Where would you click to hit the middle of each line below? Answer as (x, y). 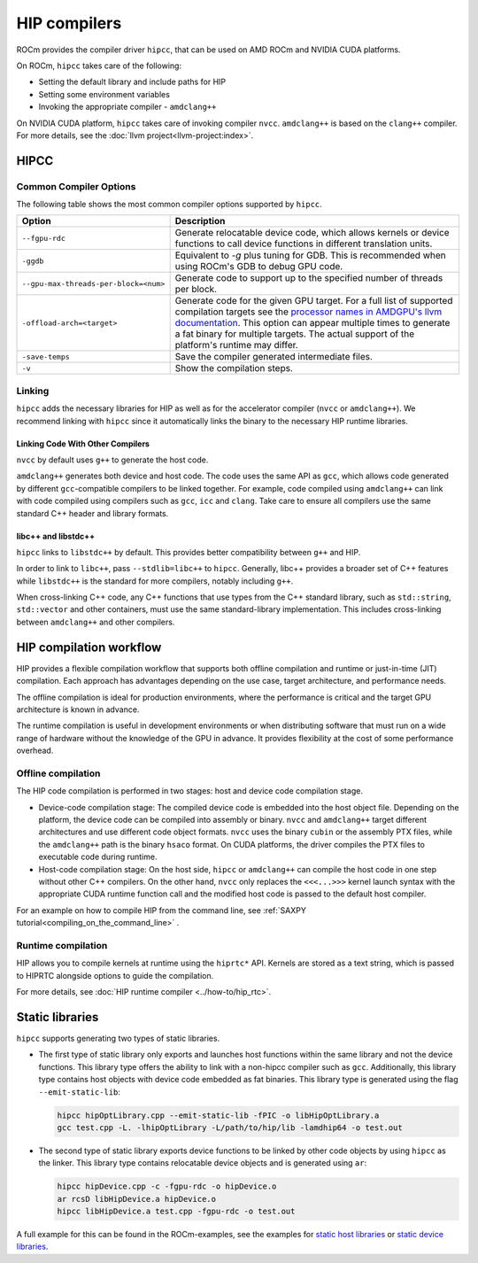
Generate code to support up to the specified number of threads (309, 278)
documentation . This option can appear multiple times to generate (312, 323)
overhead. (35, 751)
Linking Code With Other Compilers (83, 444)
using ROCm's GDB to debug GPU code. (259, 267)
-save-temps (46, 356)
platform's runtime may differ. (236, 345)
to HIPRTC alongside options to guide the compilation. (115, 975)
